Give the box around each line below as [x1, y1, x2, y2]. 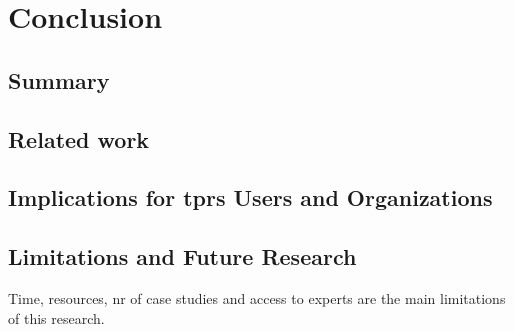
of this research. [8, 307, 105, 328]
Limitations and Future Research [8, 241, 357, 272]
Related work [8, 123, 150, 154]
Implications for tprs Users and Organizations [8, 182, 493, 213]
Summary [8, 64, 110, 95]
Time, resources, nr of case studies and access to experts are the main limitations [8, 287, 506, 308]
